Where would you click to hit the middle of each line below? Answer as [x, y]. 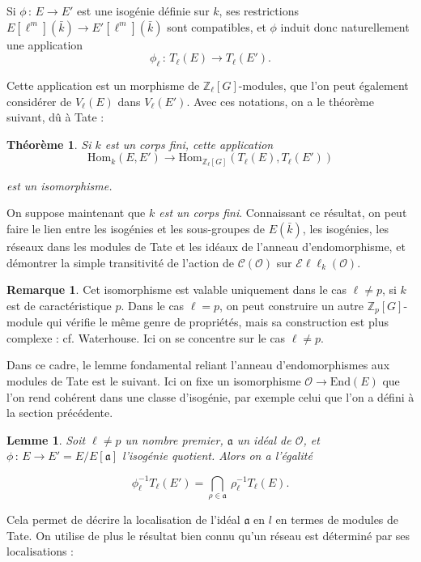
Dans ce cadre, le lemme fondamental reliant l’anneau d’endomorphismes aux [198, 365]
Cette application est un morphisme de [103, 85]
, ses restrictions [259, 11]
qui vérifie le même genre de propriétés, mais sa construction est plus [217, 322]
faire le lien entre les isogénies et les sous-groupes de [136, 229]
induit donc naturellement [345, 26]
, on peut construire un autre [292, 305]
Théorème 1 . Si [49, 144]
